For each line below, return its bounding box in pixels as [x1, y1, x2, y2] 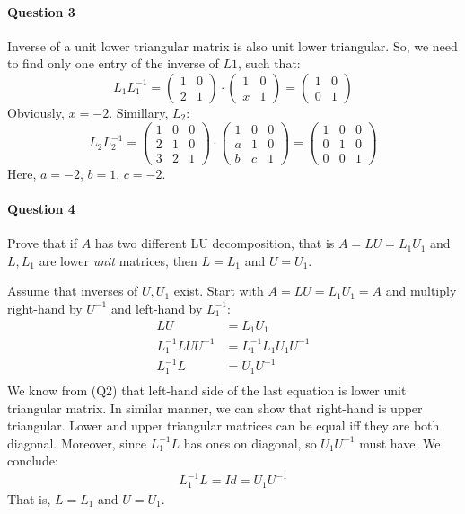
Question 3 [7, 2, 75, 21]
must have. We [359, 433, 441, 452]
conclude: [7, 451, 58, 470]
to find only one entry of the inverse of [7, 54, 219, 73]
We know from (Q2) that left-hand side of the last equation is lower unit [7, 380, 407, 399]
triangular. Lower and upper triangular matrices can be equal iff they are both [7, 416, 440, 435]
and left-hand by [110, 298, 203, 317]
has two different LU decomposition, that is [94, 234, 335, 253]
